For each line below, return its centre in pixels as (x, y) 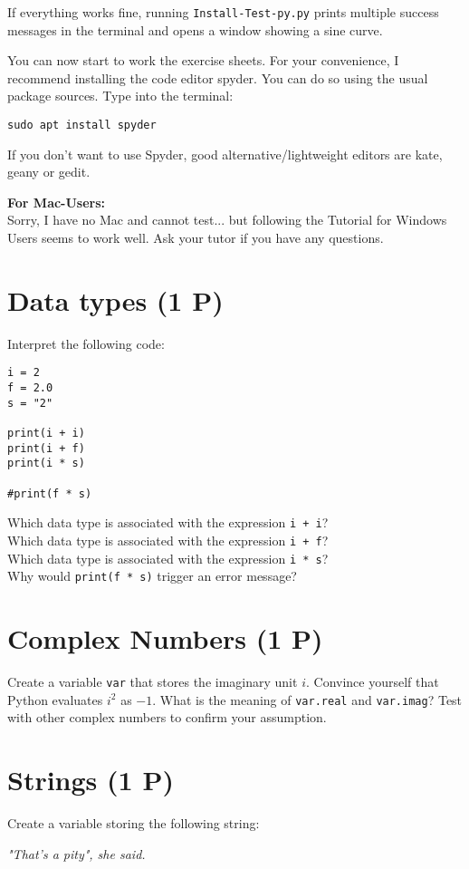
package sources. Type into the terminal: (120, 96)
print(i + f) (46, 448)
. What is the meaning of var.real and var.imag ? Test (307, 699)
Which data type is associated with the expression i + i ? (168, 522)
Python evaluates (55, 699)
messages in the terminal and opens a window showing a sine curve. (195, 29)
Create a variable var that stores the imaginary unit (153, 682)
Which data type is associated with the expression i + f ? (168, 540)
